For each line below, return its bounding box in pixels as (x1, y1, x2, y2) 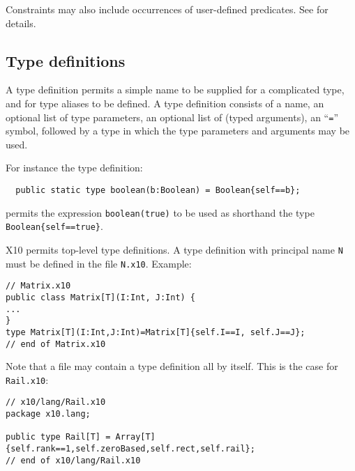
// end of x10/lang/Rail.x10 (6, 455, 141, 465)
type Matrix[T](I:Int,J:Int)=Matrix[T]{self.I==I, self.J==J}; (6, 327, 305, 337)
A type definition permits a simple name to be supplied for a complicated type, (6, 82, 345, 97)
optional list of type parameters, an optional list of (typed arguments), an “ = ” (6, 109, 339, 124)
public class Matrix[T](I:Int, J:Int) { (6, 292, 196, 302)
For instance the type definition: (6, 160, 143, 175)
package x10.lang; (6, 409, 91, 419)
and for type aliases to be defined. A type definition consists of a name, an (6, 95, 324, 110)
